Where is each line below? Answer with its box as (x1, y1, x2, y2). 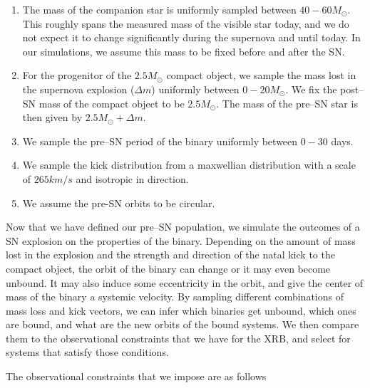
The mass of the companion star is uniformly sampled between (22, 2, 297, 16)
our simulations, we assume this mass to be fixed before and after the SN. (22, 43, 345, 58)
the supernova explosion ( (22, 81, 135, 96)
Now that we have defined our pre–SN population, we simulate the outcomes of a (6, 219, 360, 234)
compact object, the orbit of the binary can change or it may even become (6, 261, 331, 276)
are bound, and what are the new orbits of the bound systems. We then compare (6, 317, 359, 332)
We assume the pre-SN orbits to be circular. (22, 195, 215, 210)
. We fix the (285, 81, 337, 96)
